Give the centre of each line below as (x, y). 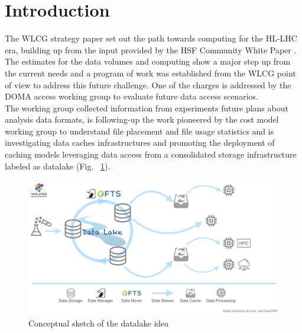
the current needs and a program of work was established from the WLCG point (150, 73)
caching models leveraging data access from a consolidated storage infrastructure (151, 154)
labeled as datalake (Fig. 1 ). (58, 166)
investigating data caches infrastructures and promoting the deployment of (140, 143)
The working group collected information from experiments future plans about (147, 108)
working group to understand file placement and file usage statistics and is (139, 131)
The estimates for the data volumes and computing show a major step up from (148, 61)
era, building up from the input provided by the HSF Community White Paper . (151, 49)
